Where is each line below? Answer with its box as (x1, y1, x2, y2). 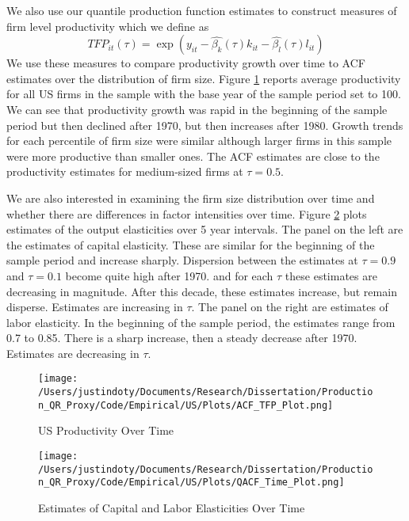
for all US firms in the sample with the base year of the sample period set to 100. (6, 86, 401, 102)
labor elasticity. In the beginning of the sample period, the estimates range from (6, 314, 396, 330)
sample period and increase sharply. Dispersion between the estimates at (6, 252, 358, 268)
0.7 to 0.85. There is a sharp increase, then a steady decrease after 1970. (6, 329, 357, 346)
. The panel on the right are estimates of (191, 299, 388, 315)
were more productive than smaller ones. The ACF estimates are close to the (6, 147, 380, 164)
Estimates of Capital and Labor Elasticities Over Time (38, 500, 305, 515)
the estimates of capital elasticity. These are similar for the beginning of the (6, 236, 375, 253)
